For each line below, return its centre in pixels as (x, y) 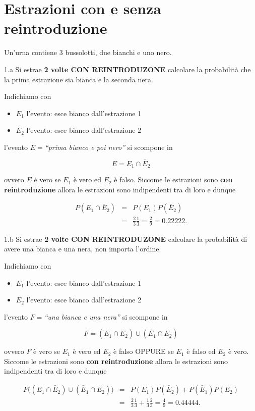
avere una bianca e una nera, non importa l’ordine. (83, 249)
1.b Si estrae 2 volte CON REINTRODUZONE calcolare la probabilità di (126, 239)
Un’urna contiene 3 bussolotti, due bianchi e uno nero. (88, 52)
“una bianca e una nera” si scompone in (106, 316)
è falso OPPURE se (144, 351)
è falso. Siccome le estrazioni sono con (173, 179)
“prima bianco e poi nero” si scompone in (109, 147)
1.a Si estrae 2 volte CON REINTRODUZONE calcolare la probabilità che (127, 69)
